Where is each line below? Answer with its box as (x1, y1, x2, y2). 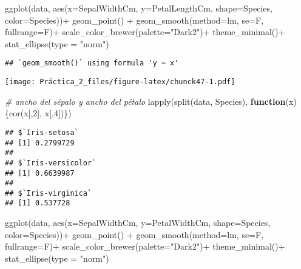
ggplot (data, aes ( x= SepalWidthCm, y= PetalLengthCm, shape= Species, (5, 2, 272, 14)
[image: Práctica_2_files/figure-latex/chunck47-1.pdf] (5, 78, 235, 87)
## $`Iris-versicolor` (5, 158, 96, 167)
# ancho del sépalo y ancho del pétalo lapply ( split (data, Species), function (5, 95, 286, 107)
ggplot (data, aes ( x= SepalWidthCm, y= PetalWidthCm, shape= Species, (5, 216, 271, 229)
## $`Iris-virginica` (5, 188, 92, 198)
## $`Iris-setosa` (5, 128, 79, 137)
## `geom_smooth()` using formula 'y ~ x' (5, 59, 179, 68)
